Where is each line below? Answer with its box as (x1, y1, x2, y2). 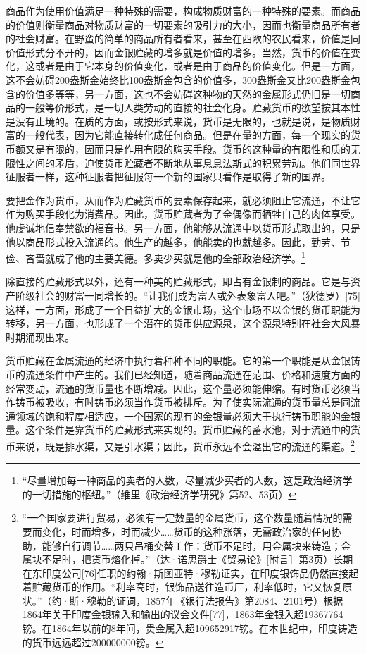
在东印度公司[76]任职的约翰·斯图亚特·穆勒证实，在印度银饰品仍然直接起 (22, 565, 359, 580)
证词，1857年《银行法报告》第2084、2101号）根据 (116, 593, 343, 607)
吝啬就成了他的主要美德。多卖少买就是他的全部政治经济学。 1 (25, 249, 305, 265)
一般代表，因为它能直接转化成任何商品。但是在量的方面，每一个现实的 (25, 128, 351, 142)
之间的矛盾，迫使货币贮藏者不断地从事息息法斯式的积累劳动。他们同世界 (25, 155, 360, 170)
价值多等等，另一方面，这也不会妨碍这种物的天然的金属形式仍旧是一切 (25, 86, 351, 101)
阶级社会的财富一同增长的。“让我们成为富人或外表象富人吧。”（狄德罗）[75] (15, 288, 360, 302)
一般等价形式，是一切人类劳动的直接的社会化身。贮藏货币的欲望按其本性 (25, 100, 360, 115)
